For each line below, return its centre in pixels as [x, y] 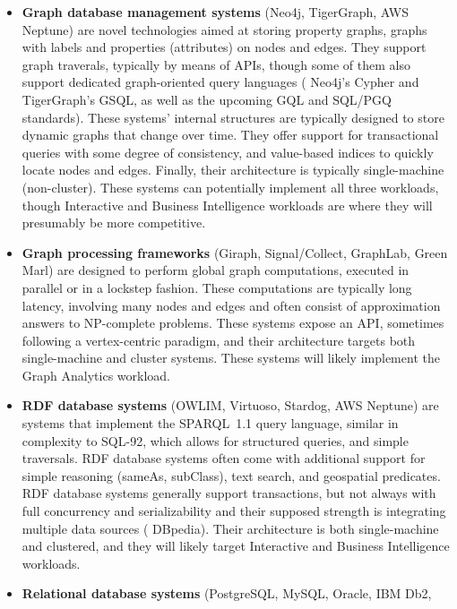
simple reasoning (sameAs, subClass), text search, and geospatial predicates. [231, 475]
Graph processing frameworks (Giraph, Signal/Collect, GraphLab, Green [235, 252]
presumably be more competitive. [114, 223]
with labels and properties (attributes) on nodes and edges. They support [224, 47]
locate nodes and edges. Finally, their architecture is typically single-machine [233, 170]
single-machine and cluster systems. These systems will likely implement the [231, 358]
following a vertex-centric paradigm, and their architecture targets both [219, 340]
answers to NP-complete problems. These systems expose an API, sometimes [233, 323]
